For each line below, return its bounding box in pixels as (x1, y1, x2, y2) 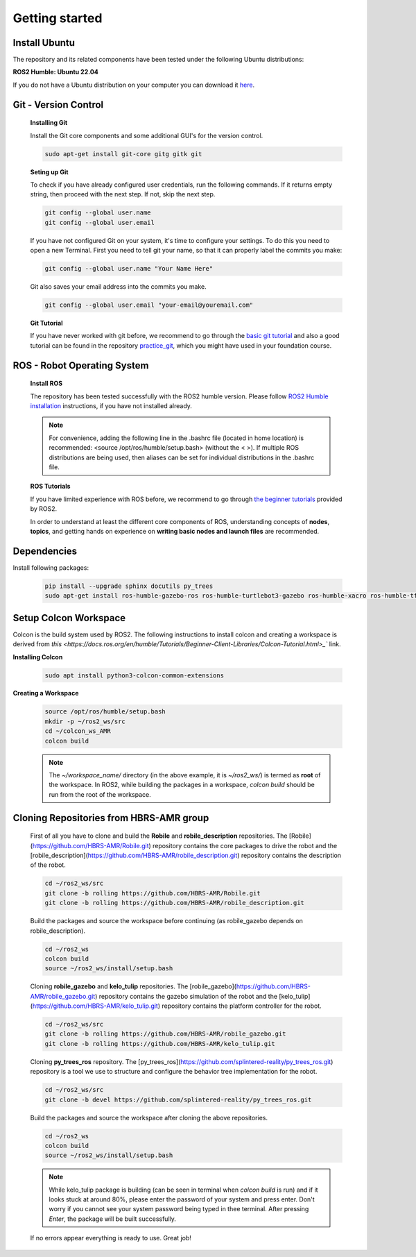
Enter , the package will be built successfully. (49, 1215, 177, 1223)
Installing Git (30, 119, 68, 127)
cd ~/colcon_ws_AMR (44, 727, 111, 735)
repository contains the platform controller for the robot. (162, 1002, 322, 1010)
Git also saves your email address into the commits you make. (30, 282, 207, 291)
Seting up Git (30, 167, 69, 176)
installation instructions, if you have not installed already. (30, 402, 192, 410)
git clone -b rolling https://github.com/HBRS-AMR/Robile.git (44, 889, 261, 897)
